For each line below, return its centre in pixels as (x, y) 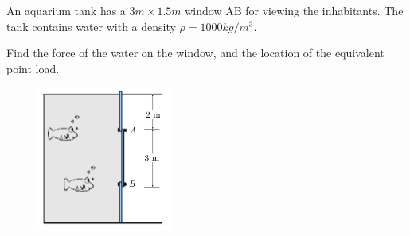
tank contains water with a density (91, 26)
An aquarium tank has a (66, 10)
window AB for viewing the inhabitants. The (294, 10)
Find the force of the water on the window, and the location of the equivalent (195, 53)
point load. (33, 68)
